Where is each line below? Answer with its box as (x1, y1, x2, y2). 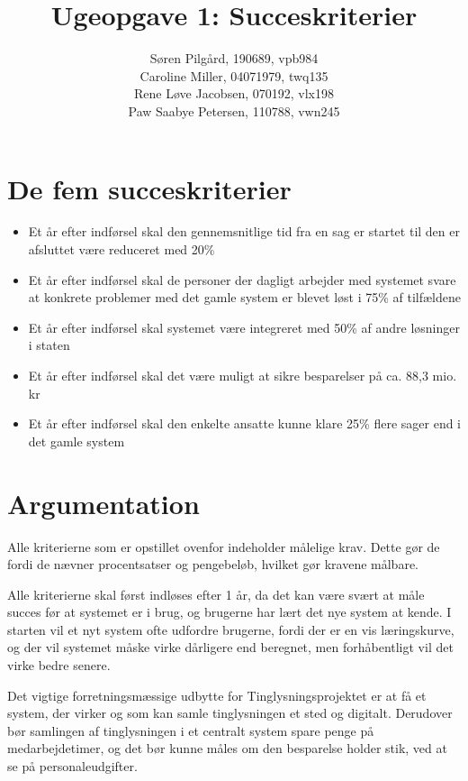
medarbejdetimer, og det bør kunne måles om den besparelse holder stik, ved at (7, 739, 447, 758)
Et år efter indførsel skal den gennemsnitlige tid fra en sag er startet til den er (28, 222, 460, 241)
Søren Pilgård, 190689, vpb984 (149, 49, 319, 68)
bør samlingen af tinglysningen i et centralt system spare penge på (7, 721, 374, 740)
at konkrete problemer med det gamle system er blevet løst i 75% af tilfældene (28, 288, 462, 307)
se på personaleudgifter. (7, 757, 138, 776)
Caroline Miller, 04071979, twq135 (139, 66, 328, 85)
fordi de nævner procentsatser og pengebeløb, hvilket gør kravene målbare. (7, 555, 419, 574)
